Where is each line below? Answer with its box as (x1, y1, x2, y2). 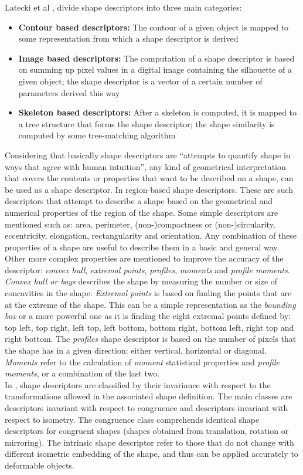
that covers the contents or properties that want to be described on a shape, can (5, 172, 294, 184)
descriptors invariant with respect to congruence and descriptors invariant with (5, 402, 288, 413)
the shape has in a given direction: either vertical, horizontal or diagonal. (5, 344, 267, 357)
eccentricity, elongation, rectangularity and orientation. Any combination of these (5, 229, 297, 242)
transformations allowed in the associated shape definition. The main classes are (5, 390, 292, 402)
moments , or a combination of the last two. (5, 367, 160, 379)
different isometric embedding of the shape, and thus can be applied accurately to (5, 447, 298, 460)
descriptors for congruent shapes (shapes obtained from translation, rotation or (5, 425, 289, 437)
